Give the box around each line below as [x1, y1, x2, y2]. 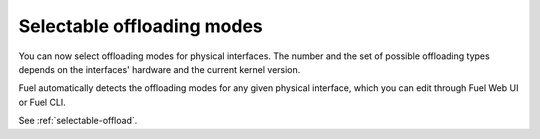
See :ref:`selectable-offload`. [18, 115, 138, 127]
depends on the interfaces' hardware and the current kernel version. [18, 63, 301, 75]
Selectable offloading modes [18, 15, 264, 37]
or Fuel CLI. [18, 96, 67, 108]
